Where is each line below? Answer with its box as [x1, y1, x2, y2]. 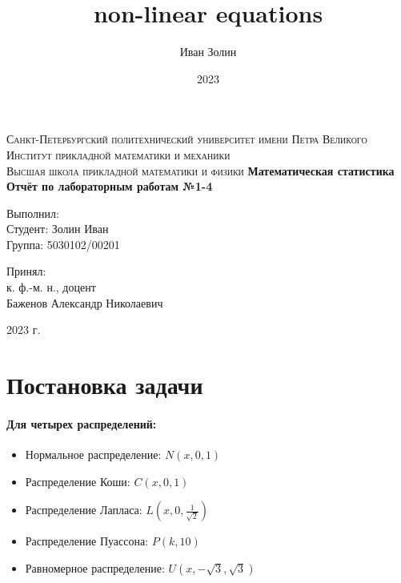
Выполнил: [6, 204, 59, 221]
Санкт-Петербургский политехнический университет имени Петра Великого [6, 131, 367, 147]
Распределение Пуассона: [25, 533, 149, 549]
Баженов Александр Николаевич [6, 294, 163, 311]
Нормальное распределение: [25, 446, 162, 463]
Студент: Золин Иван [6, 220, 109, 237]
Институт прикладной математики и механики [6, 146, 231, 163]
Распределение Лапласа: [25, 501, 142, 518]
